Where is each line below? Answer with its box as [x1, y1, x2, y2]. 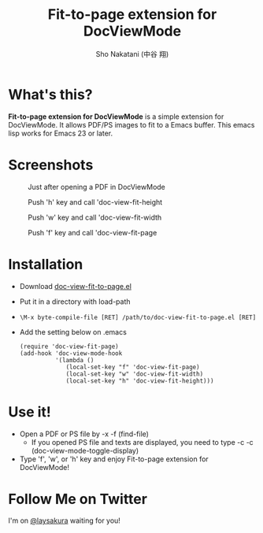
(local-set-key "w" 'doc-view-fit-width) [65, 370, 204, 378]
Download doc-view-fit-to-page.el [19, 281, 132, 291]
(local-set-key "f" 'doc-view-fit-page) [65, 363, 200, 371]
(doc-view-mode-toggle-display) [31, 446, 139, 455]
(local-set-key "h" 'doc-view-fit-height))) [65, 376, 214, 385]
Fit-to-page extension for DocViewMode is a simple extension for [8, 112, 224, 121]
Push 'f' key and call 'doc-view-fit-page [28, 228, 157, 237]
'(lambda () [54, 356, 94, 364]
